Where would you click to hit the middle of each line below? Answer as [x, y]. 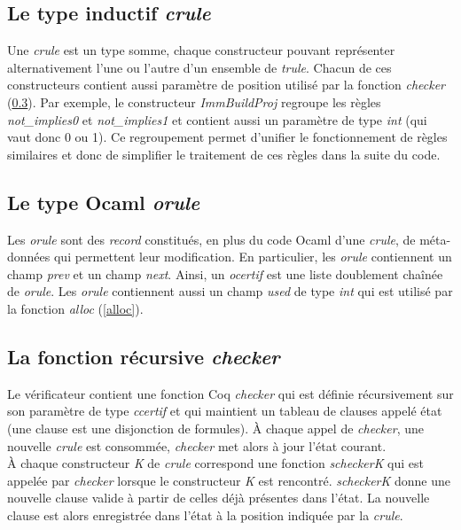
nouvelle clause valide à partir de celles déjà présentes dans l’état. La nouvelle [219, 498]
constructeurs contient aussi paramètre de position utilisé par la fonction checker [227, 85]
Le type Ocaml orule [104, 202]
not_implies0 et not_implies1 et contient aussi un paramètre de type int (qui [217, 119]
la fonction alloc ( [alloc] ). [75, 308]
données [29, 257]
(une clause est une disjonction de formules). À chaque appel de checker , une [215, 428]
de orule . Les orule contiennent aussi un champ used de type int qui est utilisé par [230, 291]
